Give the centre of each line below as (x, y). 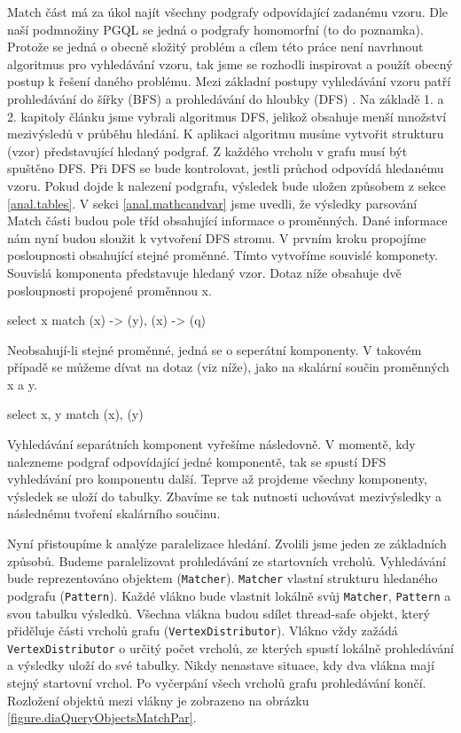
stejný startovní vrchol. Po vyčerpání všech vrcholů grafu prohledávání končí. (217, 683)
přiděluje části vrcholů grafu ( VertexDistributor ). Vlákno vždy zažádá (203, 631)
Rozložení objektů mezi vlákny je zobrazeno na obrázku (158, 700)
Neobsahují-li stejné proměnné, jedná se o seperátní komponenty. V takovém (215, 349)
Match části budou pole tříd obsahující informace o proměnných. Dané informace (227, 221)
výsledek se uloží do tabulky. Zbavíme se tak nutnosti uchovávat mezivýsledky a (224, 496)
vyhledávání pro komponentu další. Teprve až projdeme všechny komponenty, (217, 479)
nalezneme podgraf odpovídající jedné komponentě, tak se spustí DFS (197, 461)
